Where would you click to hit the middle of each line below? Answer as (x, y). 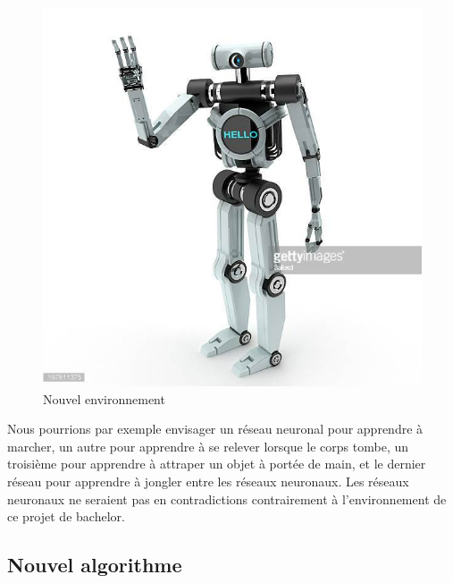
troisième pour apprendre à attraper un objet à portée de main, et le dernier (217, 464)
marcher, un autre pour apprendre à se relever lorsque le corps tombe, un (208, 446)
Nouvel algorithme (95, 565)
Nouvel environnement (104, 398)
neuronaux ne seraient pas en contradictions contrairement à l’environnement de (227, 499)
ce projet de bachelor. (66, 516)
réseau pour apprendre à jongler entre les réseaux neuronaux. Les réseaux (208, 481)
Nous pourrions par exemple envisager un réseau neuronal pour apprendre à (215, 429)
